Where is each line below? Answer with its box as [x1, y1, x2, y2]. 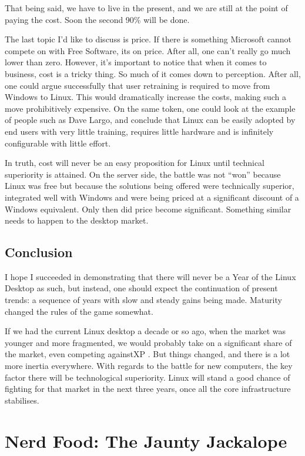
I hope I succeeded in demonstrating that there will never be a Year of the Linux [5, 270, 296, 282]
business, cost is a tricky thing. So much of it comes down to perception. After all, [5, 67, 301, 79]
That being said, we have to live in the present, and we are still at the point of [5, 2, 288, 14]
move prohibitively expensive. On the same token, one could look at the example [5, 102, 296, 114]
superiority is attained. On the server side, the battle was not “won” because [5, 168, 281, 180]
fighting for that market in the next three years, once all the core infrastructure [5, 382, 291, 395]
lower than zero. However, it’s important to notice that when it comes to [5, 56, 267, 68]
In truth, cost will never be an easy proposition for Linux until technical [5, 157, 265, 169]
